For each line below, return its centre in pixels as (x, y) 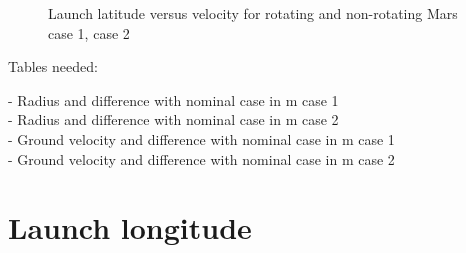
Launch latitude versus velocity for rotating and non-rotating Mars (253, 13)
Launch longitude (130, 227)
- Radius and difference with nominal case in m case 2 (173, 119)
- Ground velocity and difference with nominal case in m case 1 (201, 138)
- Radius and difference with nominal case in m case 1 (173, 99)
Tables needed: (53, 66)
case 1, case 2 (89, 32)
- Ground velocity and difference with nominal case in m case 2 (201, 158)
